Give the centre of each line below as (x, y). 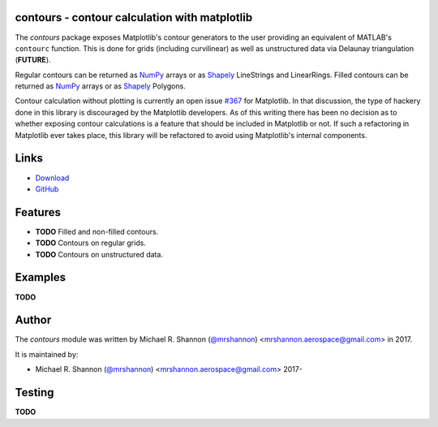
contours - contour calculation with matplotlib (134, 17)
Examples (41, 277)
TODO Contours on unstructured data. (99, 254)
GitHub (47, 189)
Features (38, 212)
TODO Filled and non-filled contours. (97, 231)
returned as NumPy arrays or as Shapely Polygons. (100, 86)
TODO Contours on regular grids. (90, 243)
